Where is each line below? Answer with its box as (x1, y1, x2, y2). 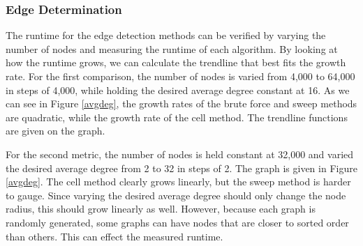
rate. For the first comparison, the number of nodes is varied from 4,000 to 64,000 (6, 69, 355, 83)
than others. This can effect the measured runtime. (6, 229, 223, 243)
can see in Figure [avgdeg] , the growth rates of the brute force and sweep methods (6, 96, 357, 111)
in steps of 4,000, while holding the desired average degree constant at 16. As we (6, 82, 350, 97)
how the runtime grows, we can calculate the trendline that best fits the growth (6, 55, 346, 70)
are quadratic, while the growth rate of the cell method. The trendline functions (6, 109, 348, 124)
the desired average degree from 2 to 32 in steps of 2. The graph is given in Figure (6, 160, 357, 175)
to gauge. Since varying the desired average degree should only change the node (6, 187, 346, 202)
